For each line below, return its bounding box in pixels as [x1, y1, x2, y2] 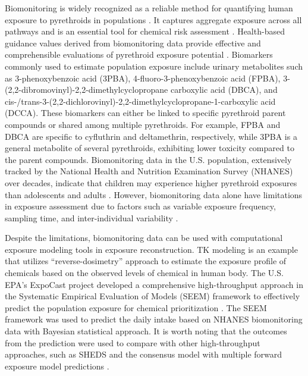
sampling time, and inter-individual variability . [5, 211, 178, 224]
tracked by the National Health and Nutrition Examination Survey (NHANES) [5, 165, 293, 177]
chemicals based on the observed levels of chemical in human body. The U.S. [5, 267, 284, 279]
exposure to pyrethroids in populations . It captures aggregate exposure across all [5, 13, 302, 26]
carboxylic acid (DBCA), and [170, 83, 278, 96]
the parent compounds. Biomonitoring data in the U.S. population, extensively [5, 153, 292, 165]
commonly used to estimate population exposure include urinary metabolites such [5, 59, 303, 72]
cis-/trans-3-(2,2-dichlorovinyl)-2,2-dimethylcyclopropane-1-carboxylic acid [5, 95, 276, 107]
